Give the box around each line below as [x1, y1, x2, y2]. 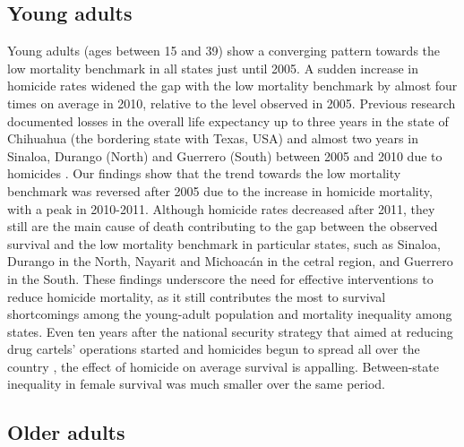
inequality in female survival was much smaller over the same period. [7, 374, 385, 393]
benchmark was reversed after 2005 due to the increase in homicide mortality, [7, 181, 433, 200]
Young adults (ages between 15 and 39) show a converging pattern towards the [7, 41, 441, 60]
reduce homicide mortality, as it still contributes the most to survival [7, 287, 386, 305]
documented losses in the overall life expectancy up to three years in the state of [7, 111, 449, 130]
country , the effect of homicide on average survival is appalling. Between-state [7, 357, 439, 375]
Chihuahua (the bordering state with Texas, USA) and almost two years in [7, 129, 418, 148]
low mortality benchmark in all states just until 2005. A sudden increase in [7, 58, 419, 77]
